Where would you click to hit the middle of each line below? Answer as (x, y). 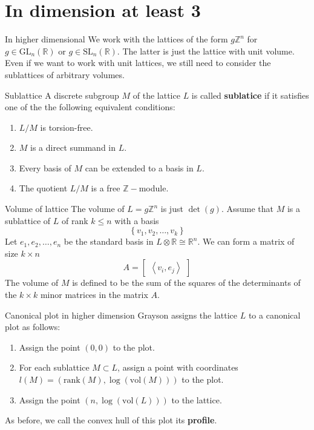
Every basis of (45, 167)
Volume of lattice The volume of (65, 209)
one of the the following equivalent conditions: (90, 107)
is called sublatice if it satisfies (250, 95)
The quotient (43, 188)
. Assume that (247, 209)
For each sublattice (54, 367)
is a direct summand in (73, 147)
